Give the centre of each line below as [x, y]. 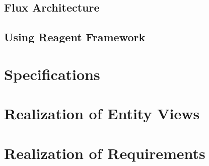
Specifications [52, 74]
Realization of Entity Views [102, 113]
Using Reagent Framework [75, 37]
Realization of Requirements [105, 153]
